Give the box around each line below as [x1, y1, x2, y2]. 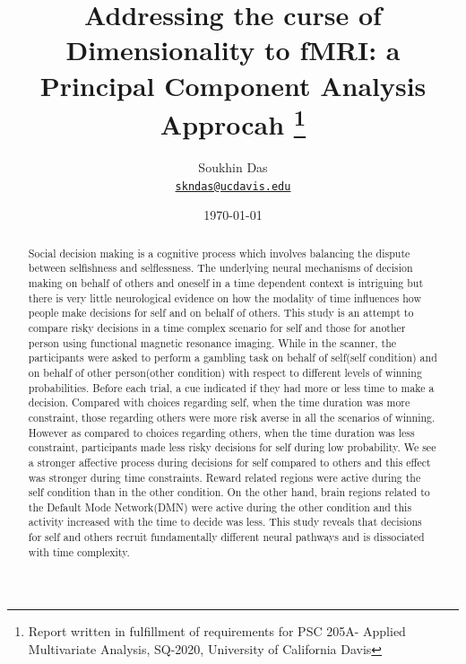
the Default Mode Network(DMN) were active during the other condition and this [28, 499, 412, 514]
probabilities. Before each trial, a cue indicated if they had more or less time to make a [28, 380, 435, 395]
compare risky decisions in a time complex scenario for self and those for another [28, 319, 406, 335]
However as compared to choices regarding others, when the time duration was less [28, 424, 415, 440]
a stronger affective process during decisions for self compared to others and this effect [28, 454, 431, 469]
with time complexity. [28, 544, 130, 559]
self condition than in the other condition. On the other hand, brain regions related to [28, 485, 430, 500]
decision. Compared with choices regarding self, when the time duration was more [28, 395, 410, 410]
